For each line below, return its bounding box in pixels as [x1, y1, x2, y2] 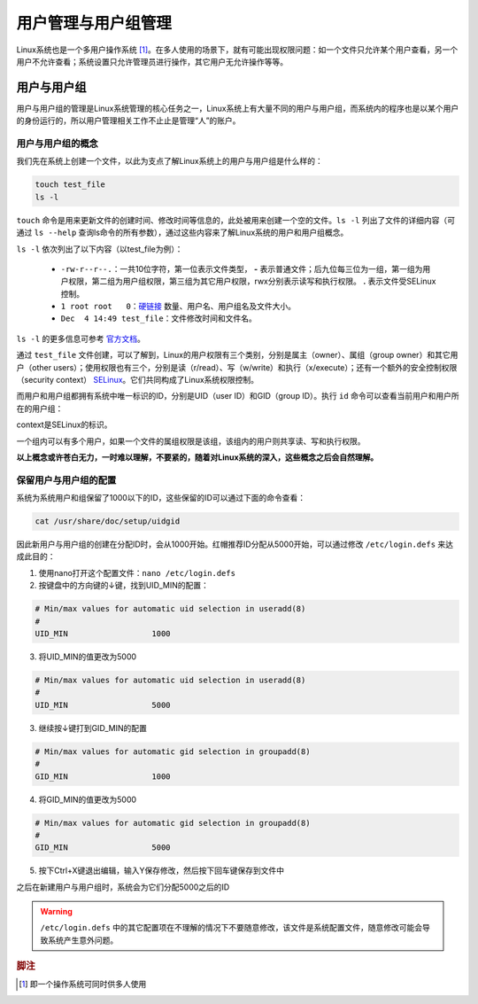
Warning [40, 907, 73, 917]
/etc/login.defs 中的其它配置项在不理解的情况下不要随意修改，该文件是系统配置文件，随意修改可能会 [40, 922, 423, 933]
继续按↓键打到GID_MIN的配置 [38, 722, 148, 733]
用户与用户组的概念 [16, 137, 99, 150]
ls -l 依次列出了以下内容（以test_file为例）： [16, 244, 183, 254]
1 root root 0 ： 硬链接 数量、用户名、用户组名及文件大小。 [60, 301, 297, 312]
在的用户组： [16, 403, 64, 414]
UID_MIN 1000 [35, 629, 172, 639]
